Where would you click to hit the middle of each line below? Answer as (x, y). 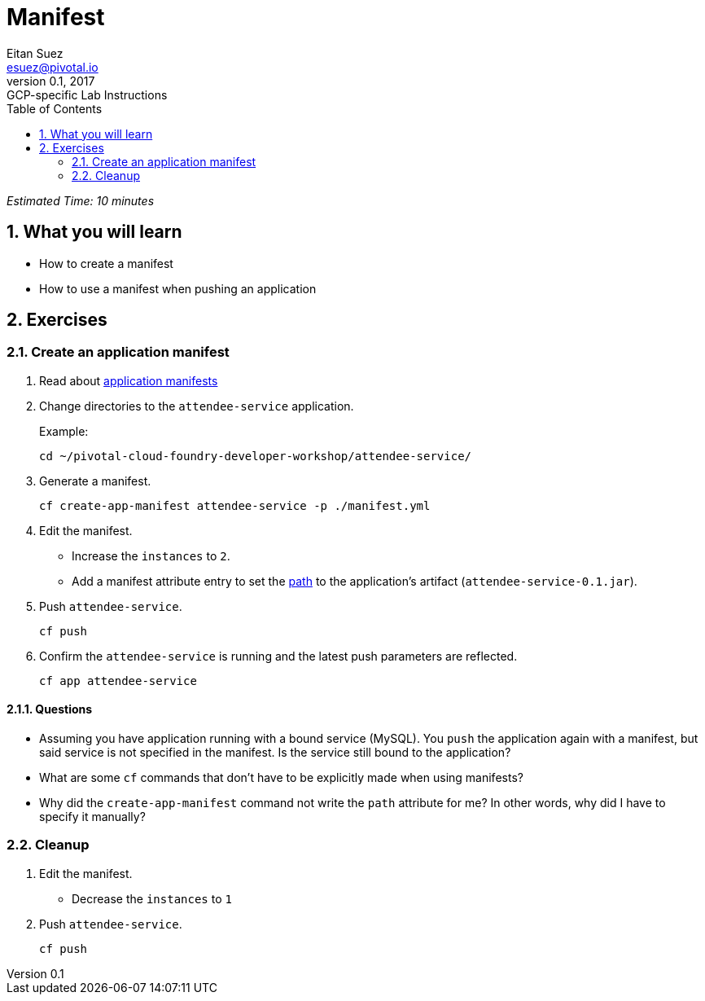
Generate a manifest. (95, 481)
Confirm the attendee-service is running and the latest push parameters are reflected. (278, 656)
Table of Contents (55, 108)
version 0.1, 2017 (51, 81)
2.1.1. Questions (50, 709)
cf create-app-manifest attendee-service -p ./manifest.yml (235, 505)
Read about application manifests (129, 380)
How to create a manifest (106, 263)
